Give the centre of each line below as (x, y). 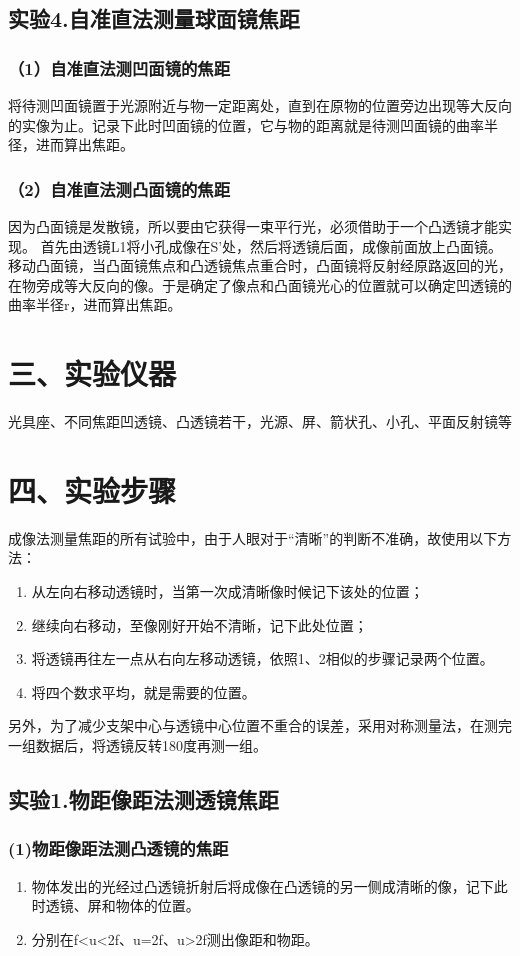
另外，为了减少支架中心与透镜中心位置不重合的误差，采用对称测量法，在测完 (260, 725)
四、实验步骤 (92, 489)
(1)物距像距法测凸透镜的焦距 (118, 848)
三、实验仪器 (92, 373)
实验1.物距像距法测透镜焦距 (143, 798)
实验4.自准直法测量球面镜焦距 (154, 18)
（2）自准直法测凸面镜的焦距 (119, 188)
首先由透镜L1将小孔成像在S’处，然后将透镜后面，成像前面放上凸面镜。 (271, 245)
